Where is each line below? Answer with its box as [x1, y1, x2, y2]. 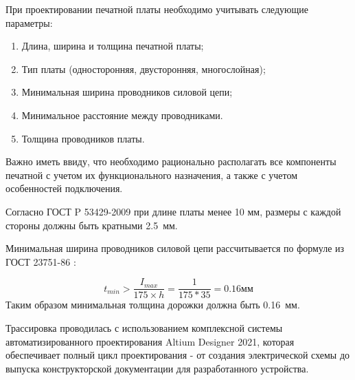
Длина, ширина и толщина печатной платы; [21, 39, 204, 53]
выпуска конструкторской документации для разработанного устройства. [5, 361, 309, 375]
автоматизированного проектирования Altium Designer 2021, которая [5, 334, 295, 348]
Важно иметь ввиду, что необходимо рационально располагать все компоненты [5, 154, 336, 169]
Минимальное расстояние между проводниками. [21, 107, 223, 122]
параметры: [5, 15, 53, 30]
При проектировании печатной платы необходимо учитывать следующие [5, 2, 308, 16]
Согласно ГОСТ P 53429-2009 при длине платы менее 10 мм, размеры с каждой [5, 204, 341, 218]
